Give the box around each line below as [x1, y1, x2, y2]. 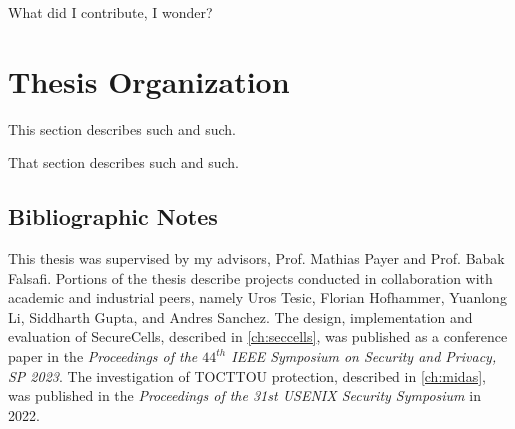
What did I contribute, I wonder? [8, 2, 213, 22]
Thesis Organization [8, 60, 290, 101]
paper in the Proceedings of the [8, 346, 198, 367]
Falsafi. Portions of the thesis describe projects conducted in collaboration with [8, 267, 493, 288]
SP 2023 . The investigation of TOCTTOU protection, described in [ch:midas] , [8, 365, 486, 386]
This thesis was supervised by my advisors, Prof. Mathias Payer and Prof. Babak [8, 248, 505, 269]
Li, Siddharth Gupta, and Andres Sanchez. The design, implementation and [8, 306, 473, 327]
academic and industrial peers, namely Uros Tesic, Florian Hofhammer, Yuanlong [8, 287, 507, 308]
